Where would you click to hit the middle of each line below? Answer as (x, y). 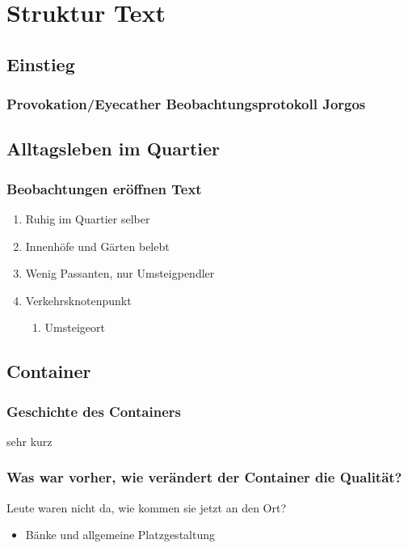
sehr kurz (29, 441)
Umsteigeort (75, 327)
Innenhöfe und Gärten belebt (97, 246)
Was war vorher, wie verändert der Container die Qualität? (204, 477)
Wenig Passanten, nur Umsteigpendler (120, 273)
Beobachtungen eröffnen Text (104, 188)
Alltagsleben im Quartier (113, 149)
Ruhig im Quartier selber (88, 219)
